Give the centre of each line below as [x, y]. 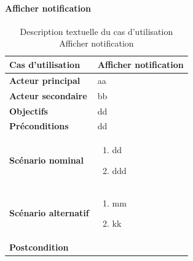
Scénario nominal [46, 160]
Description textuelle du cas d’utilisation [96, 31]
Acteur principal [45, 80]
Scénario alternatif [49, 213]
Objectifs [29, 111]
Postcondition [39, 247]
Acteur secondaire [48, 95]
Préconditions [39, 126]
